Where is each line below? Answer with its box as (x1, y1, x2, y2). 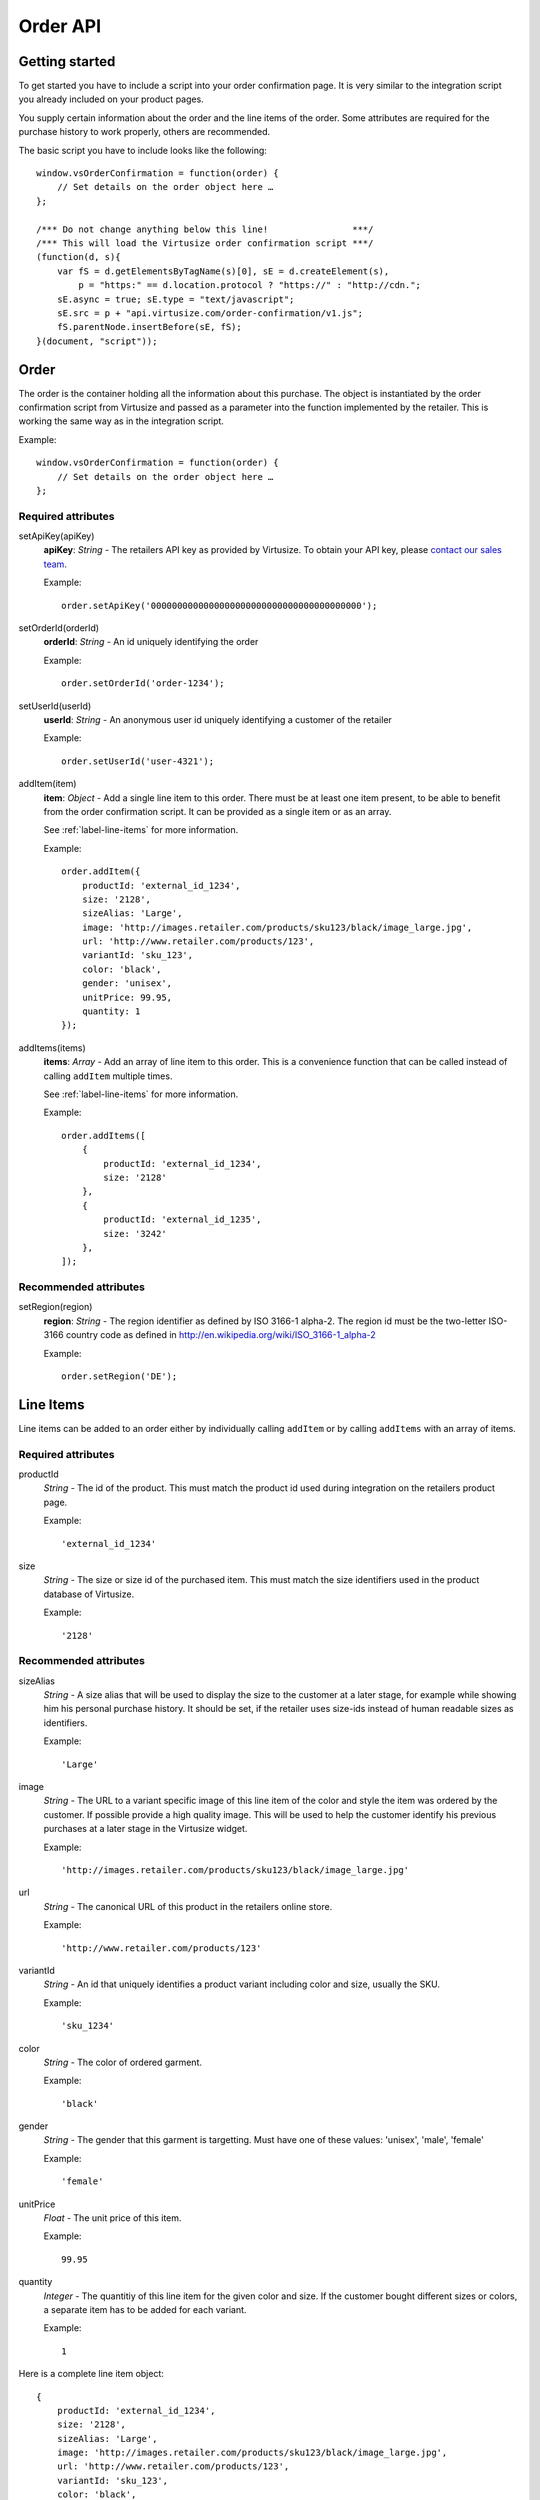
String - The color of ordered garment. (43, 2056, 203, 2068)
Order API (18, 15, 102, 37)
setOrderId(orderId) (18, 622, 100, 634)
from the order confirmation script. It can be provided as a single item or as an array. (43, 805, 392, 817)
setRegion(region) (18, 1301, 93, 1313)
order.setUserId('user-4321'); (61, 755, 215, 767)
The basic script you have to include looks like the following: (18, 144, 267, 156)
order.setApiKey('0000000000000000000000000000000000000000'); (61, 600, 378, 611)
